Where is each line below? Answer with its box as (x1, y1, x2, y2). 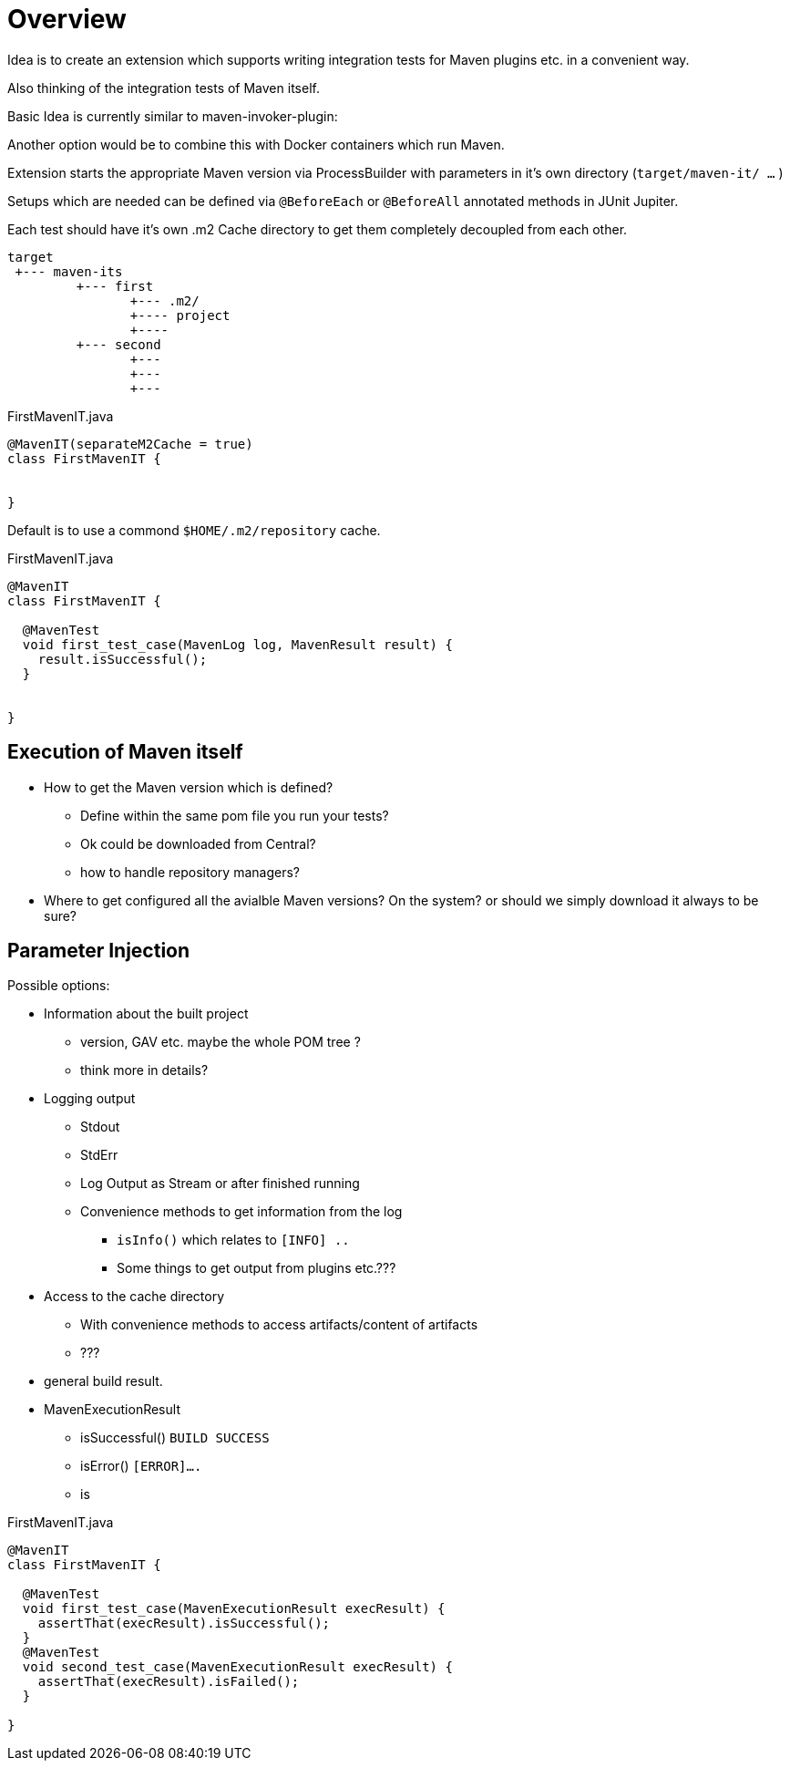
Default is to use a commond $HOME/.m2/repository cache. (7, 522, 381, 538)
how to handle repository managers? (80, 863, 300, 880)
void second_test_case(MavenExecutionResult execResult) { (22, 1659, 453, 1675)
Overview (7, 4, 127, 35)
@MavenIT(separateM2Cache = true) (7, 436, 253, 451)
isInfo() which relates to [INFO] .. (117, 1232, 350, 1248)
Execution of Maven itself (7, 740, 243, 764)
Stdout (80, 1119, 120, 1135)
